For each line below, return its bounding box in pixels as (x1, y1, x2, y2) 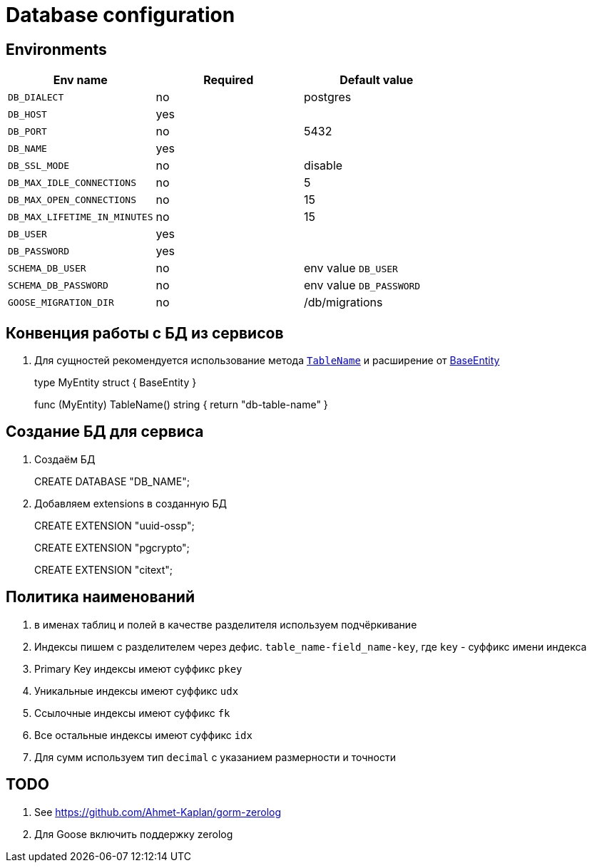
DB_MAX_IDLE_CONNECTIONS (8, 177, 137, 188)
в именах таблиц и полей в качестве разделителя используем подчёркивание (34, 618, 417, 631)
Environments (6, 40, 107, 58)
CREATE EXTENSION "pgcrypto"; (34, 541, 190, 554)
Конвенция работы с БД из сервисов (6, 324, 284, 342)
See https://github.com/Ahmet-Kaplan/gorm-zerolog (34, 805, 282, 818)
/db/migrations (303, 295, 383, 310)
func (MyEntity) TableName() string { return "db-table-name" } (34, 398, 328, 411)
